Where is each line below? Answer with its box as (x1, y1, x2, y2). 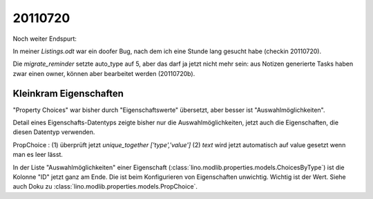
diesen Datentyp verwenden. (12, 128, 95, 136)
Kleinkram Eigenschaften (12, 87, 124, 99)
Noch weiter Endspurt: (12, 35, 77, 43)
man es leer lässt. (12, 151, 64, 159)
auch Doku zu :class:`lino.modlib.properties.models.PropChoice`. (12, 182, 198, 191)
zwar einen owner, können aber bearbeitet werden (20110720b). (12, 69, 195, 77)
